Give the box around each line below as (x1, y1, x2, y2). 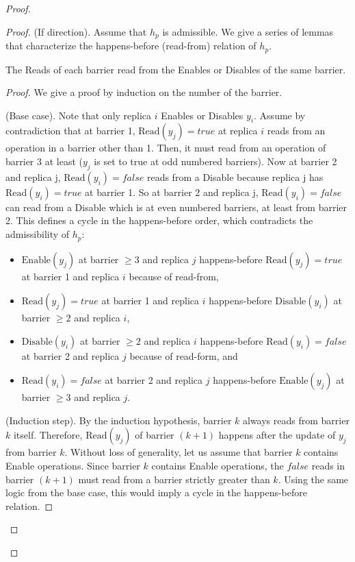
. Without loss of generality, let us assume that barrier (64, 445, 293, 459)
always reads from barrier (243, 413, 350, 427)
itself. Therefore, (13, 428, 83, 442)
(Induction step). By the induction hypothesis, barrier (5, 413, 232, 427)
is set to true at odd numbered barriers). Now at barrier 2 (94, 154, 337, 169)
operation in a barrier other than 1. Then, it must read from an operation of (5, 140, 326, 155)
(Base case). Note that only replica (5, 108, 152, 122)
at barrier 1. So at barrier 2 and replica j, (85, 184, 259, 199)
